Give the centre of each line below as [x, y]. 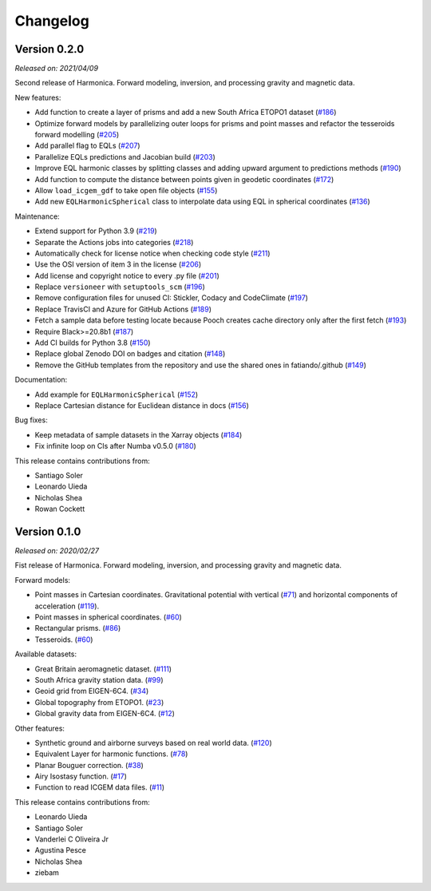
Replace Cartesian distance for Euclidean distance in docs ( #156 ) [142, 406]
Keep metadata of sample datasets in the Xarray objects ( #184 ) [138, 434]
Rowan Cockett [60, 509]
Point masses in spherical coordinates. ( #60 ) [109, 617]
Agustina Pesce [61, 850]
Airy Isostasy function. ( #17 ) [81, 776]
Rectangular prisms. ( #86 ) [78, 628]
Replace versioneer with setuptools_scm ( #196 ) [120, 287]
